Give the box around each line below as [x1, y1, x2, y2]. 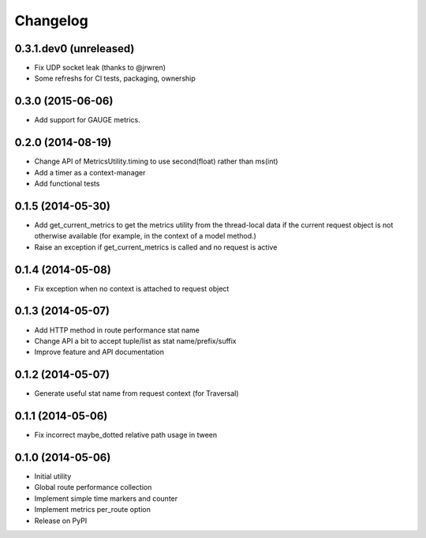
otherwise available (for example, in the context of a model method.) [34, 231, 256, 241]
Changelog [14, 12, 88, 29]
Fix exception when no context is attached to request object [34, 284, 230, 293]
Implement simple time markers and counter [34, 494, 178, 503]
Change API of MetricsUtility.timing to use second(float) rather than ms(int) [34, 156, 278, 166]
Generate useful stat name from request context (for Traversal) [34, 389, 239, 398]
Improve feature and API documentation [34, 348, 165, 357]
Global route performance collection [34, 483, 152, 492]
